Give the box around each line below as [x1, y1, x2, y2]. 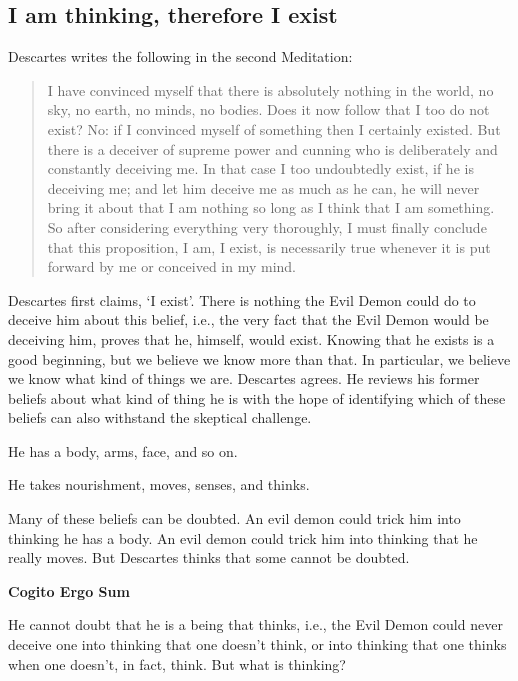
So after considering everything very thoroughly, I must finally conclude [47, 216, 487, 237]
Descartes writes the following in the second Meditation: [8, 46, 353, 67]
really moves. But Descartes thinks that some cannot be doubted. [8, 547, 410, 568]
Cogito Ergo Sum [8, 580, 130, 601]
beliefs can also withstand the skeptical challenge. [8, 407, 312, 428]
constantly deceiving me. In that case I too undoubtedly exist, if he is [47, 158, 474, 179]
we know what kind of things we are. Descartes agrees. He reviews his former [8, 368, 480, 389]
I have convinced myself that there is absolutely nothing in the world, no [47, 79, 494, 100]
